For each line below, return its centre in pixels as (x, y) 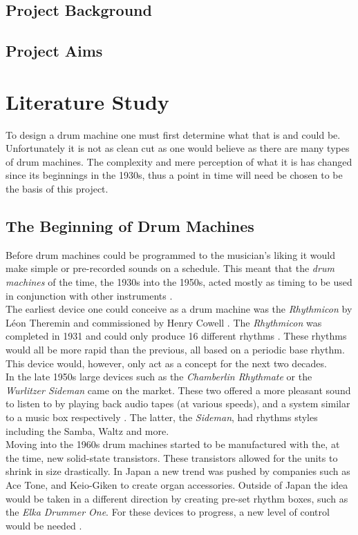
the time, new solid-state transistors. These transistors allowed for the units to (172, 457)
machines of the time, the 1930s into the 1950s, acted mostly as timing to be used (179, 282)
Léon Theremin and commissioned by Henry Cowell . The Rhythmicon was (164, 322)
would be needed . (44, 525)
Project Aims (54, 51)
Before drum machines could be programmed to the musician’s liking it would (170, 254)
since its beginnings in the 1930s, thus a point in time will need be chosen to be (174, 175)
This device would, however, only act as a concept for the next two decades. (166, 363)
